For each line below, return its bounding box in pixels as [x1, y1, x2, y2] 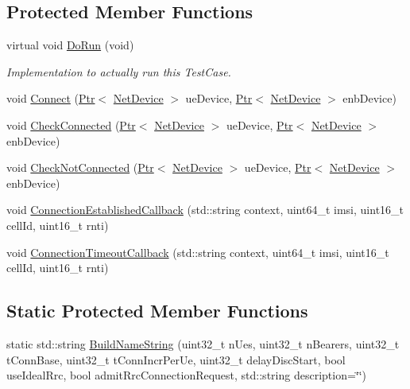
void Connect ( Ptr [6, 90, 95, 107]
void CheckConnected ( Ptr [6, 116, 136, 133]
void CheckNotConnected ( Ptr [6, 159, 154, 176]
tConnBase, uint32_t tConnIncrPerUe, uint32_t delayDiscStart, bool [6, 351, 346, 368]
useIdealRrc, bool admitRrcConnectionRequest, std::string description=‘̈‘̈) [6, 367, 367, 383]
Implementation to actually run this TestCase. [6, 63, 231, 80]
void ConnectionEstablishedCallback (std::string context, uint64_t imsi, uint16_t [6, 201, 404, 218]
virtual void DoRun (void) [6, 37, 134, 53]
